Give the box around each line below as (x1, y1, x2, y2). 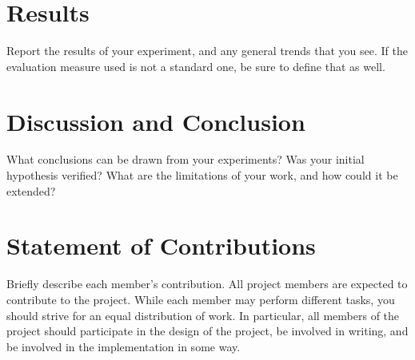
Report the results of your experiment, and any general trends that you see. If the (6, 42, 409, 59)
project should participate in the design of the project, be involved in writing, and (6, 322, 409, 339)
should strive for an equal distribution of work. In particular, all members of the (6, 307, 400, 323)
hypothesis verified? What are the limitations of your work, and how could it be (6, 167, 398, 184)
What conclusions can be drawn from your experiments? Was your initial (6, 151, 365, 168)
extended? (6, 182, 56, 199)
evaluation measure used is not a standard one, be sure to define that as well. (6, 57, 385, 74)
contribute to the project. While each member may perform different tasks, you (6, 291, 395, 307)
